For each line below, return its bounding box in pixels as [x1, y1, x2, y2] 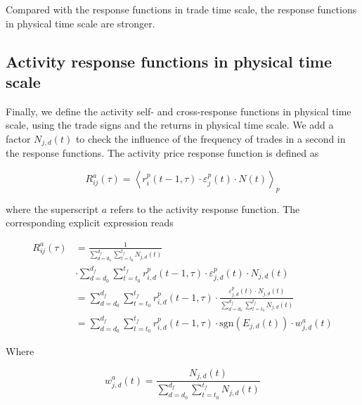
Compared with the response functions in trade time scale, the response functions [6, 2, 357, 16]
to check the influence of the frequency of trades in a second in [75, 131, 346, 146]
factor [6, 131, 31, 146]
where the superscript [6, 201, 99, 216]
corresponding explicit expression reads [6, 215, 174, 230]
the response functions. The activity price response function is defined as [6, 146, 319, 160]
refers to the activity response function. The [110, 201, 300, 216]
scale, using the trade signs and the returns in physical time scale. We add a [6, 117, 334, 132]
